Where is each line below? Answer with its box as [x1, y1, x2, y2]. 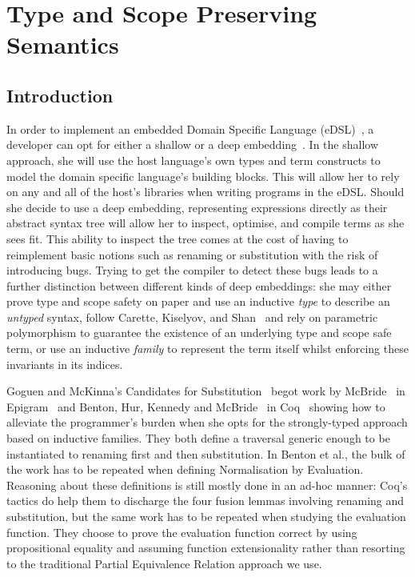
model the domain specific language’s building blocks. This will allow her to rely [6, 167, 400, 184]
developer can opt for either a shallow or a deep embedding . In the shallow [6, 136, 379, 153]
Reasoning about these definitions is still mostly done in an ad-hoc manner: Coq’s [6, 476, 408, 493]
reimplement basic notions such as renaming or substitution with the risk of [6, 246, 378, 262]
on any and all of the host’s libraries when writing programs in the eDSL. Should [6, 183, 405, 200]
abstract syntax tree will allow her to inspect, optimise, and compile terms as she [6, 214, 405, 231]
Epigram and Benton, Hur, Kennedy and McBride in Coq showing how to [6, 398, 385, 415]
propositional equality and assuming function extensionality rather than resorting [6, 539, 405, 556]
